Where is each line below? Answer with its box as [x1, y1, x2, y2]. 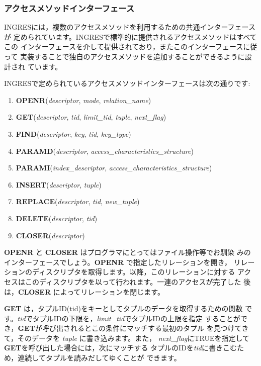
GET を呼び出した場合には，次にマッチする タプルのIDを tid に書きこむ [4, 342, 237, 353]
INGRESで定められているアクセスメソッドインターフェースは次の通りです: [4, 78, 250, 88]
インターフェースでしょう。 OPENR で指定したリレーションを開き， [4, 256, 231, 267]
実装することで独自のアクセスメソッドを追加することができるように [20, 51, 245, 61]
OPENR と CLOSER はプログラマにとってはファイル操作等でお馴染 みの [4, 247, 251, 257]
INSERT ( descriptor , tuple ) [16, 179, 102, 190]
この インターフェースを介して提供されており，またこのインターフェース [4, 41, 243, 52]
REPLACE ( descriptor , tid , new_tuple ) [16, 196, 140, 207]
